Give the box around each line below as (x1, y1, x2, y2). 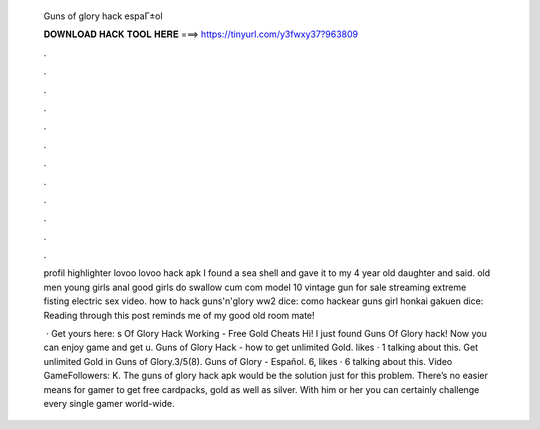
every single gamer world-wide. (43, 397, 175, 409)
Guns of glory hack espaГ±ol (43, 10, 164, 22)
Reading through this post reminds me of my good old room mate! (43, 309, 315, 321)
